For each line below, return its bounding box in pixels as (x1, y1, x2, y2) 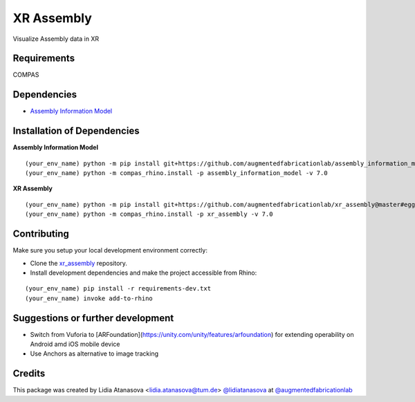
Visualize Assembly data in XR (12, 35, 100, 43)
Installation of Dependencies (12, 125, 140, 137)
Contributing (12, 228, 69, 240)
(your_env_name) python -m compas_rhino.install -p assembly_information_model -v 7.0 (25, 170, 328, 177)
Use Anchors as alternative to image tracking (30, 349, 159, 358)
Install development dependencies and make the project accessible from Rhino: (30, 268, 257, 277)
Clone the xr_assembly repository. (30, 259, 128, 267)
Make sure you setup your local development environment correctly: (12, 246, 207, 255)
